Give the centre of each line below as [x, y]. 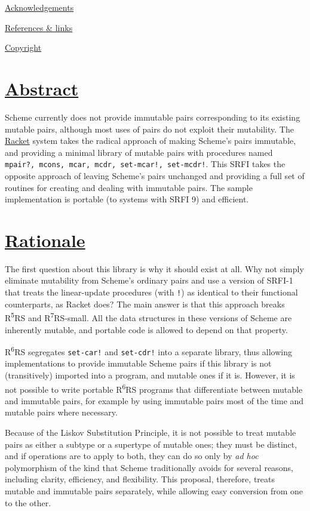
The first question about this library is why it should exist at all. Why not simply [154, 268]
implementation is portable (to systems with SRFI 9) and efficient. [127, 199]
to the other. [28, 502]
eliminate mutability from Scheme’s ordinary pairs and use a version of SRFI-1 [149, 280]
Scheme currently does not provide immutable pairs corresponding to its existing [153, 117]
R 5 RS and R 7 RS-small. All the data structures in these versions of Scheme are [148, 317]
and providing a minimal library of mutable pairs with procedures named [139, 152]
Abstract [42, 88]
